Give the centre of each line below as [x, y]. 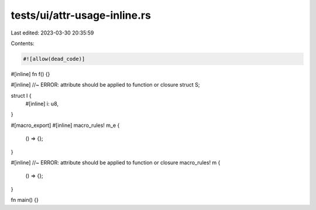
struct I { [21, 95]
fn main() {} [25, 200]
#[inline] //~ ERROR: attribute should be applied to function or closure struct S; [105, 85]
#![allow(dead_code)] [54, 59]
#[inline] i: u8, [42, 104]
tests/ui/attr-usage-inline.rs [81, 15]
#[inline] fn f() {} [30, 74]
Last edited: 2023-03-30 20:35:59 [52, 33]
